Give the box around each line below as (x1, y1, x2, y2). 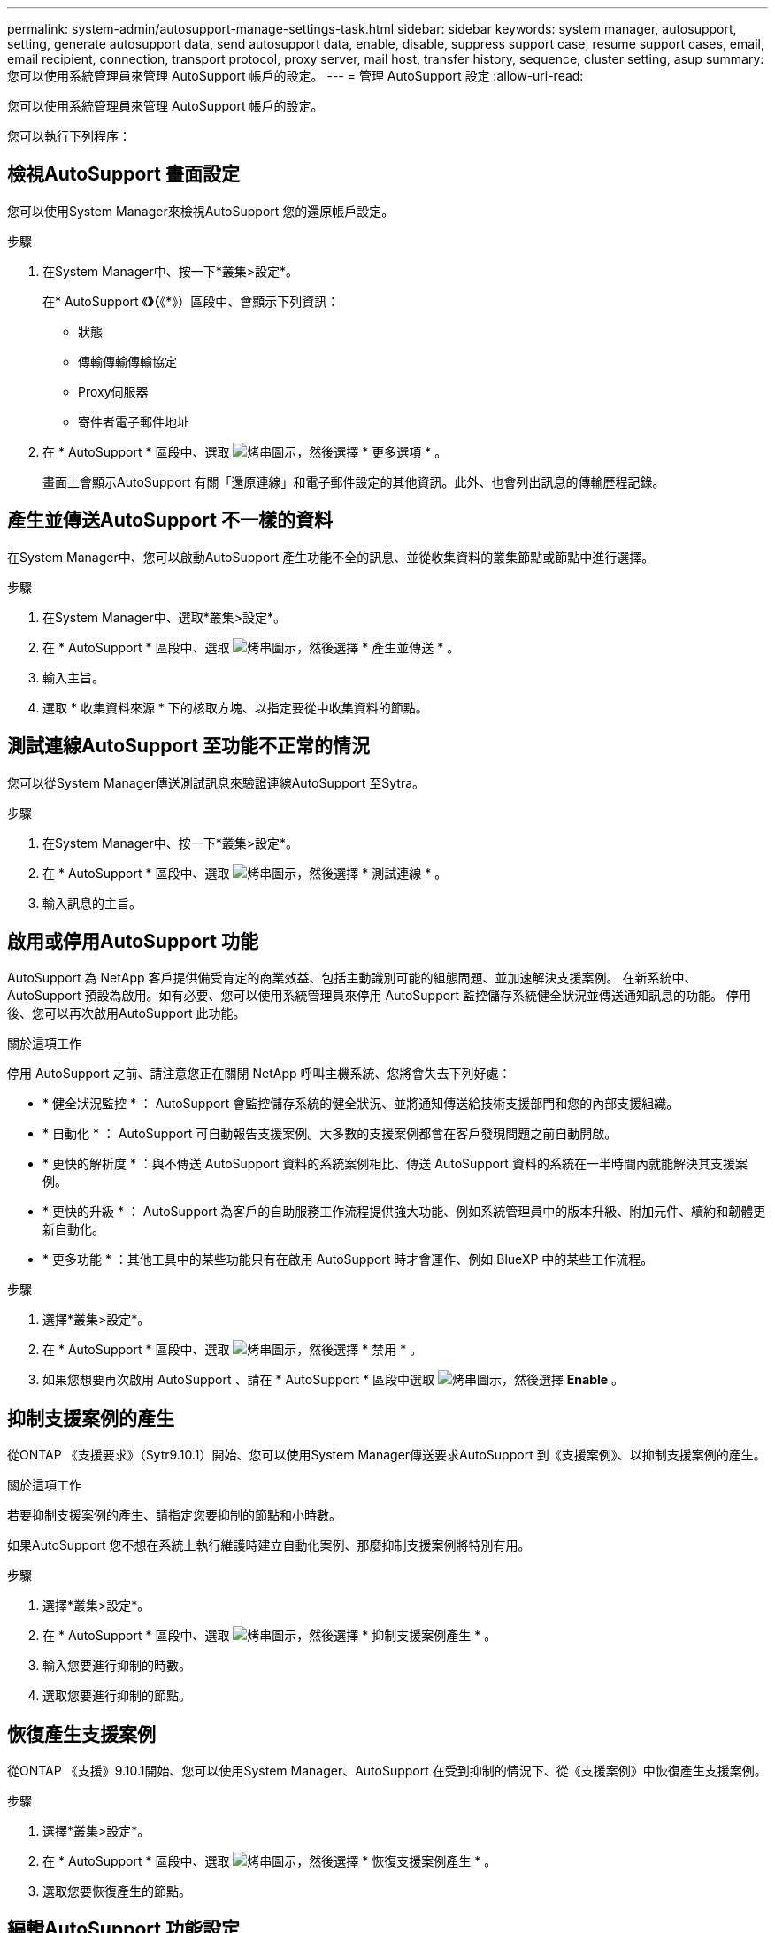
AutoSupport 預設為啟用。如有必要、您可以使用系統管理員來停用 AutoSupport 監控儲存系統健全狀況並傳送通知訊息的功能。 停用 (7, 988, 752, 1004)
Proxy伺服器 (78, 383, 149, 399)
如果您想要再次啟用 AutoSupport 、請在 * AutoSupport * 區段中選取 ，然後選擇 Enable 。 (42, 1372, 625, 1388)
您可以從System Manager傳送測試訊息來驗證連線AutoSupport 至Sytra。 (7, 774, 426, 790)
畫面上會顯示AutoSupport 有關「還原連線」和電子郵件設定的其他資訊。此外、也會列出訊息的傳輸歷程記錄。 (42, 474, 665, 489)
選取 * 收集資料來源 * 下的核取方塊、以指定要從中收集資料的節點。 (42, 699, 428, 715)
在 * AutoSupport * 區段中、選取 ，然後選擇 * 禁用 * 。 (42, 1342, 423, 1358)
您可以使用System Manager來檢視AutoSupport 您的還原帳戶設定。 (7, 203, 395, 219)
